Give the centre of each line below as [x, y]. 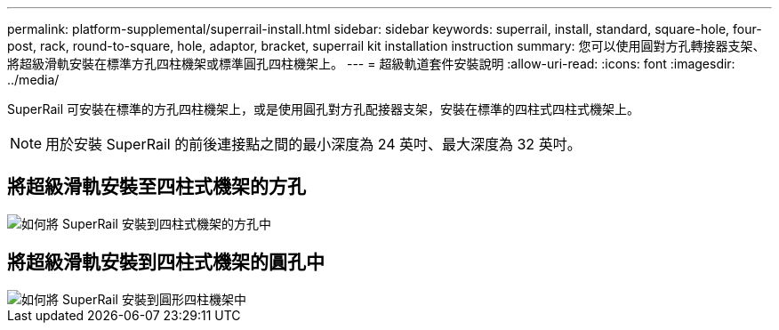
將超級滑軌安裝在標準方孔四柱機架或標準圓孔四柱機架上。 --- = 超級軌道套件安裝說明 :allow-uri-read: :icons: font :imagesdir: [371, 64]
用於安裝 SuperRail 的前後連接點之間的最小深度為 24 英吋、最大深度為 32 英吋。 [313, 144]
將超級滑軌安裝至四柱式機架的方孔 [157, 187]
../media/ [33, 80]
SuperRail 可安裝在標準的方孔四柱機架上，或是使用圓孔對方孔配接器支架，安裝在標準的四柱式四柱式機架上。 [324, 109]
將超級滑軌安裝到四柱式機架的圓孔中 [166, 262]
